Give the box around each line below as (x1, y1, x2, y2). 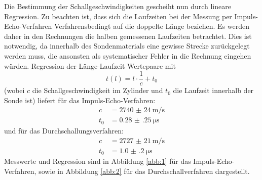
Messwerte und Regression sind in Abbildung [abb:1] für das (4, 156, 191, 166)
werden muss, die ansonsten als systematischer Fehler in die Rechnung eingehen (4, 50, 251, 61)
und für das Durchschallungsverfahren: (4, 125, 124, 136)
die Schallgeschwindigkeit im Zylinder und (32, 85, 163, 96)
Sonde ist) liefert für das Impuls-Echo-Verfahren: (4, 95, 156, 105)
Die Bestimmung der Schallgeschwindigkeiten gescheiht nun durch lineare (4, 1, 231, 11)
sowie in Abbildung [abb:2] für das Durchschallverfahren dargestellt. (39, 165, 250, 176)
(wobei (4, 85, 25, 96)
